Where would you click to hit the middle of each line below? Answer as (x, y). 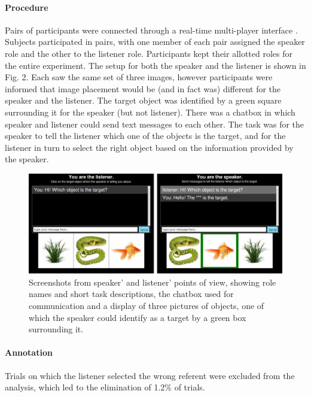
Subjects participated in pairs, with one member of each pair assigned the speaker (155, 42)
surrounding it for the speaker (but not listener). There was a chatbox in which (150, 112)
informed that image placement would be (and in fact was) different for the (143, 88)
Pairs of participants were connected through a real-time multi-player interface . (151, 30)
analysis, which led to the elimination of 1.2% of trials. (105, 387)
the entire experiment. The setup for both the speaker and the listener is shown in (155, 65)
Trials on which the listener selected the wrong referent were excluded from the (150, 375)
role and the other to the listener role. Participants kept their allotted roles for (149, 53)
